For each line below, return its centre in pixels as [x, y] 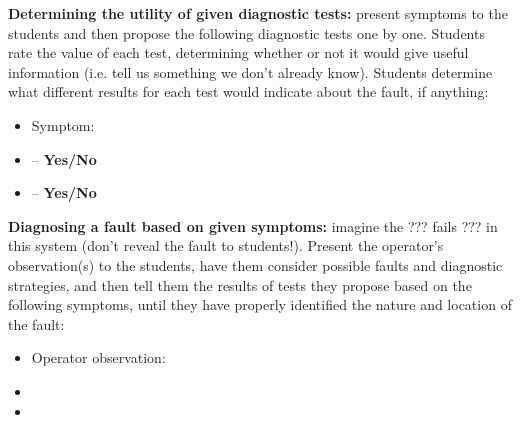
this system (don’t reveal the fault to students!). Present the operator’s [226, 245]
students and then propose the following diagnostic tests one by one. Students [246, 32]
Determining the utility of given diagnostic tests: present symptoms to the [258, 13]
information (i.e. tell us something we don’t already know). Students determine [250, 71]
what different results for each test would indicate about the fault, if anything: [248, 91]
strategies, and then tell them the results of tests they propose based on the [240, 284]
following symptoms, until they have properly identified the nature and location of [260, 304]
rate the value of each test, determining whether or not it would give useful [238, 52]
